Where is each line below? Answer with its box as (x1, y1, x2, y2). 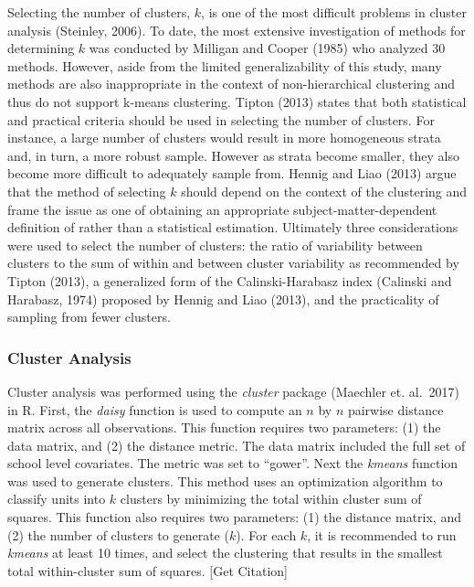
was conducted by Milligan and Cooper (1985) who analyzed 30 (89, 38, 446, 58)
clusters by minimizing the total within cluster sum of (120, 489, 422, 508)
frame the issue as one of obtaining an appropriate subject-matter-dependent (7, 199, 437, 219)
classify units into (7, 489, 106, 508)
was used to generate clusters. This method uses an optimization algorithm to (7, 471, 443, 490)
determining (7, 38, 75, 58)
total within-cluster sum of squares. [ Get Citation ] (7, 560, 288, 580)
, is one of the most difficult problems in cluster (201, 3, 467, 21)
